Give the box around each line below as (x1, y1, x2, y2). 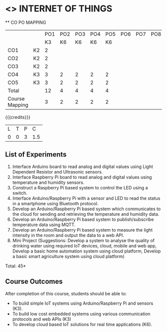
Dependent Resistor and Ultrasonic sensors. (12, 168, 103, 174)
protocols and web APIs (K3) (12, 316, 72, 322)
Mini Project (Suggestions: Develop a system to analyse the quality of (12, 237, 155, 244)
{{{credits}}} (5, 114, 31, 120)
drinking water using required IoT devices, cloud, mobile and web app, (12, 243, 157, 249)
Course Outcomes (5, 277, 63, 286)
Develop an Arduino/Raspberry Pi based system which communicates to (12, 206, 161, 212)
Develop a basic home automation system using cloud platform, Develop (12, 248, 161, 254)
